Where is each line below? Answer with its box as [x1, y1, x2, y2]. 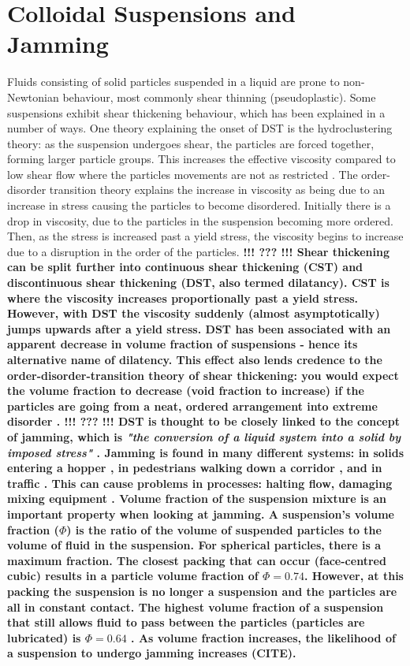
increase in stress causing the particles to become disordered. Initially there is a [7, 197, 391, 214]
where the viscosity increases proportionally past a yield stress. [7, 289, 359, 306]
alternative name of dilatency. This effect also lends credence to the [7, 352, 382, 367]
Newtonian [7, 88, 59, 105]
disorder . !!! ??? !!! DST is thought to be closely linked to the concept [7, 413, 400, 430]
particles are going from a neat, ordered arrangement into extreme [7, 397, 378, 414]
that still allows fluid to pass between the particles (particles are [7, 614, 365, 631]
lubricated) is [7, 629, 81, 646]
